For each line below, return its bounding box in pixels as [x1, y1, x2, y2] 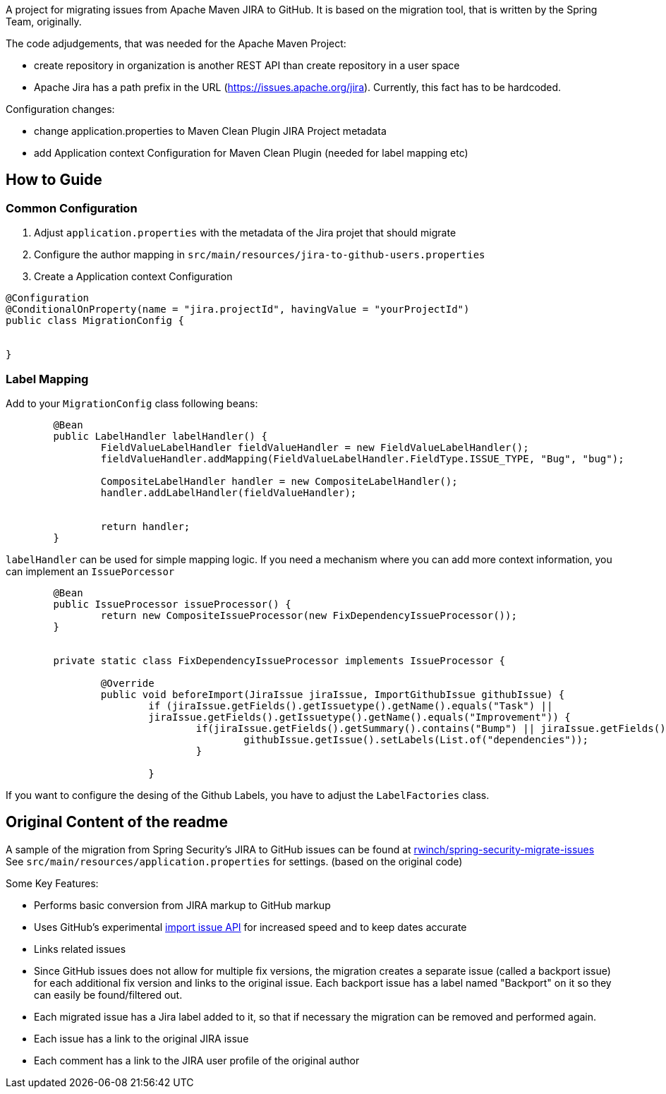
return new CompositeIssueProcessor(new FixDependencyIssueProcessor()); [100, 609, 517, 621]
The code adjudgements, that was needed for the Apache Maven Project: [6, 37, 346, 49]
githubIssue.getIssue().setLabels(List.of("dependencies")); [243, 733, 589, 745]
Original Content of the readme [6, 813, 228, 831]
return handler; [100, 520, 190, 532]
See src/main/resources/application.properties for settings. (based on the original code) [6, 855, 463, 867]
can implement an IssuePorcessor [6, 565, 175, 577]
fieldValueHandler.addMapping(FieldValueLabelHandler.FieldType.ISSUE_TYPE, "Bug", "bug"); [100, 452, 624, 464]
